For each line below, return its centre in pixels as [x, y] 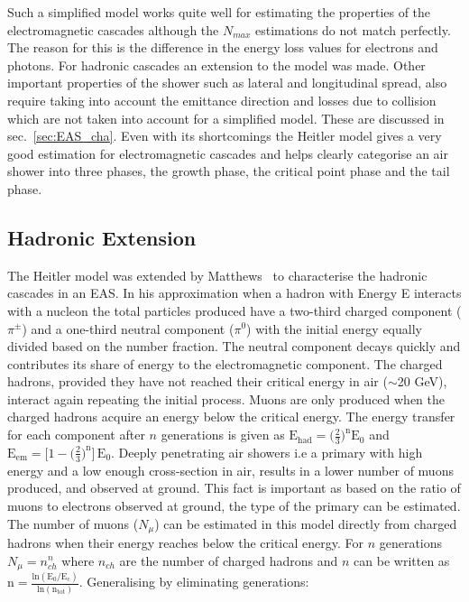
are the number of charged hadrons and [229, 560]
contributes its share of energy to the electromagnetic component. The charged [225, 363]
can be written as [402, 560]
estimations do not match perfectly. [353, 29]
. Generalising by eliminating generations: [194, 582]
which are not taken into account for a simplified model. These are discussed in [226, 118]
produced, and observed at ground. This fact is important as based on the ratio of [234, 488]
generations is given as [223, 435]
